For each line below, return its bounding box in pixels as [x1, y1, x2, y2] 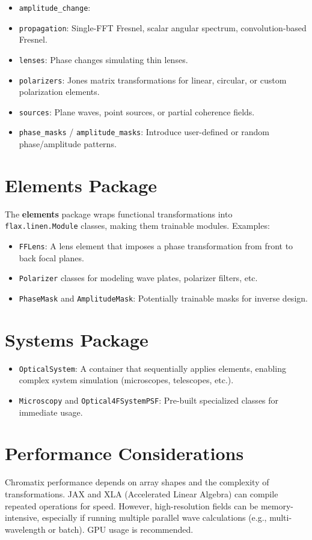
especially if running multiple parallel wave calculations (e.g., [41, 511, 267, 524]
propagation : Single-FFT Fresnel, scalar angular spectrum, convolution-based [19, 21, 307, 34]
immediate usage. [19, 405, 83, 418]
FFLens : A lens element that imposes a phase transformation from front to [19, 240, 293, 252]
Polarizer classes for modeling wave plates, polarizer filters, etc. [19, 272, 258, 284]
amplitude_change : [19, 1, 91, 13]
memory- [260, 499, 294, 512]
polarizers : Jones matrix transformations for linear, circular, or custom [19, 73, 287, 86]
